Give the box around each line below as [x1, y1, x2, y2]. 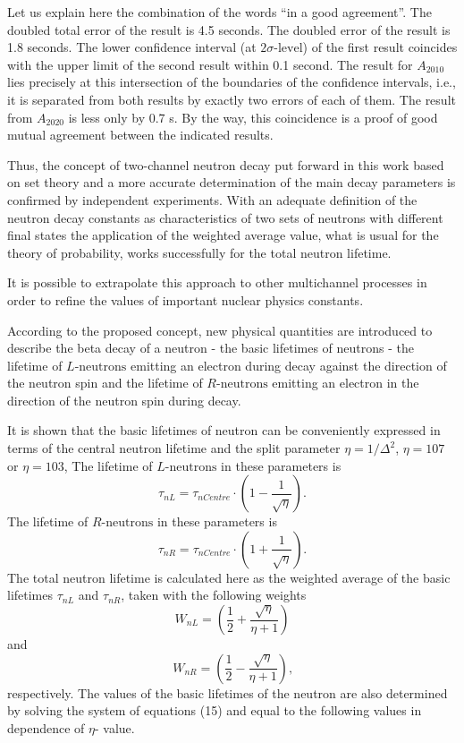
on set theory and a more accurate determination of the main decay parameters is [7, 173, 456, 192]
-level [274, 42, 303, 56]
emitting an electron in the [272, 373, 419, 392]
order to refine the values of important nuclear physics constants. [7, 290, 364, 309]
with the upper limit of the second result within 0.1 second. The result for [7, 55, 413, 73]
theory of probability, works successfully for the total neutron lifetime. [7, 243, 392, 261]
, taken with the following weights [121, 585, 307, 604]
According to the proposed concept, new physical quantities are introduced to [7, 320, 433, 339]
